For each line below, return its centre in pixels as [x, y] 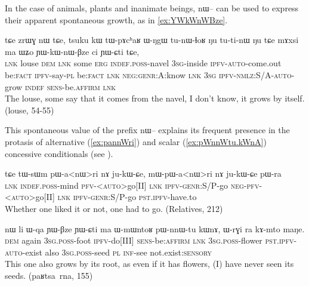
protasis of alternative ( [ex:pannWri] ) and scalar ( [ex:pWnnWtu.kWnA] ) [136, 141]
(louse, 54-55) [30, 110]
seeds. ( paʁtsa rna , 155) [49, 275]
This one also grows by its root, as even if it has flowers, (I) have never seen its [149, 264]
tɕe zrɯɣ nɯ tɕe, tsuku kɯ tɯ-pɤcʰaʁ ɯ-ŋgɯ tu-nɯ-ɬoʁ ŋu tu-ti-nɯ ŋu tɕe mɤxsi [152, 40]
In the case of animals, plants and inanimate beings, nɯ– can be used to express [152, 8]
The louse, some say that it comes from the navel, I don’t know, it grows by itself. [155, 98]
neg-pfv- [246, 185]
